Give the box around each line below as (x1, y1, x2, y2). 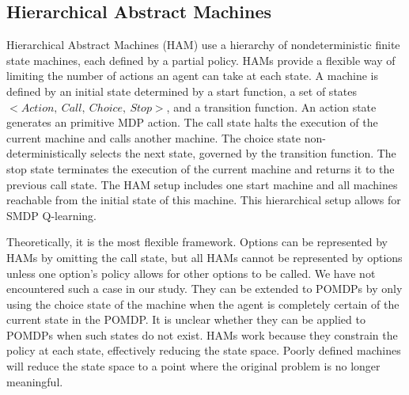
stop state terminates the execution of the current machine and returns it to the (6, 160, 395, 177)
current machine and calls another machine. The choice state (6, 129, 301, 146)
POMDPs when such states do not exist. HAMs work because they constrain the (6, 326, 398, 343)
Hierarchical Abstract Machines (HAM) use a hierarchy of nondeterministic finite (6, 36, 400, 53)
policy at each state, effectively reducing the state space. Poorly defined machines (6, 342, 401, 359)
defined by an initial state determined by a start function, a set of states (6, 82, 358, 99)
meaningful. (6, 373, 63, 389)
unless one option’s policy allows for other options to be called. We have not (6, 264, 376, 281)
